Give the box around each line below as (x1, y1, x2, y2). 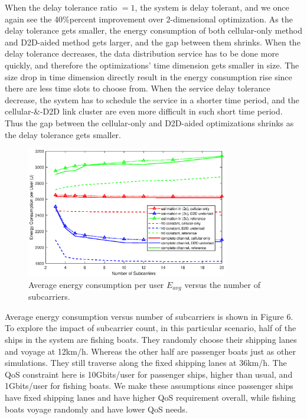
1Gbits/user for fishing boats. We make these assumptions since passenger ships (5, 379, 293, 392)
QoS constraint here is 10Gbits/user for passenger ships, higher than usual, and (5, 368, 293, 380)
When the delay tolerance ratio (5, 1, 117, 13)
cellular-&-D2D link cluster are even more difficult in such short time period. (5, 105, 283, 117)
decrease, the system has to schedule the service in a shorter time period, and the (5, 93, 299, 106)
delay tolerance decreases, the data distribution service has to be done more (5, 47, 279, 60)
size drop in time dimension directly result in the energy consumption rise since (5, 70, 292, 83)
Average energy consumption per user (28, 278, 164, 290)
